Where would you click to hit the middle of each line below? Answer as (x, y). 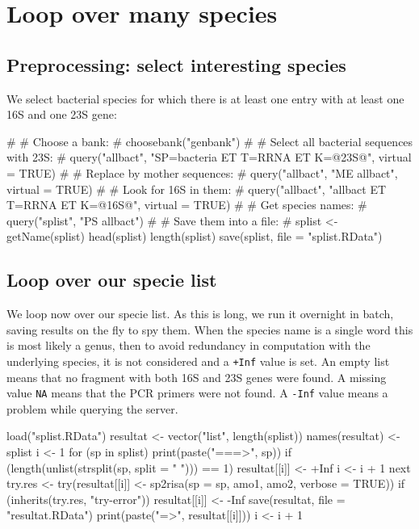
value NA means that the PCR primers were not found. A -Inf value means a (197, 393)
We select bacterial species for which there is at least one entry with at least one (205, 98)
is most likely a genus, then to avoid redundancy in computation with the (189, 345)
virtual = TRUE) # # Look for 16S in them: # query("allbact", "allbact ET (197, 189)
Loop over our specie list (112, 280)
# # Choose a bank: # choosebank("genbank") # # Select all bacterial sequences (210, 141)
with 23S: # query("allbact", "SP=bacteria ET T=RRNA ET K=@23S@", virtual (209, 157)
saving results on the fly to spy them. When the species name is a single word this (210, 329)
